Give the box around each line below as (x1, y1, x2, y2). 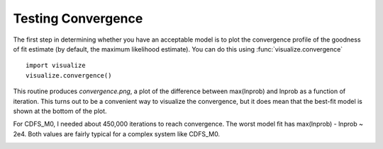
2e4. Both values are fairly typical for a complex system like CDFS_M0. (13, 129, 220, 138)
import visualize (26, 61, 86, 70)
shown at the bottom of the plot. (13, 107, 107, 115)
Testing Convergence (13, 11, 143, 26)
